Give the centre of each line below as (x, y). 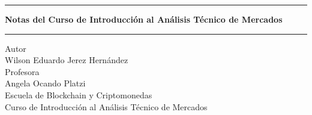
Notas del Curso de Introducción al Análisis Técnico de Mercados (144, 19)
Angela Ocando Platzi (45, 83)
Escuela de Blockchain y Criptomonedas (79, 94)
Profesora (22, 71)
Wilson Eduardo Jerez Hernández (67, 60)
